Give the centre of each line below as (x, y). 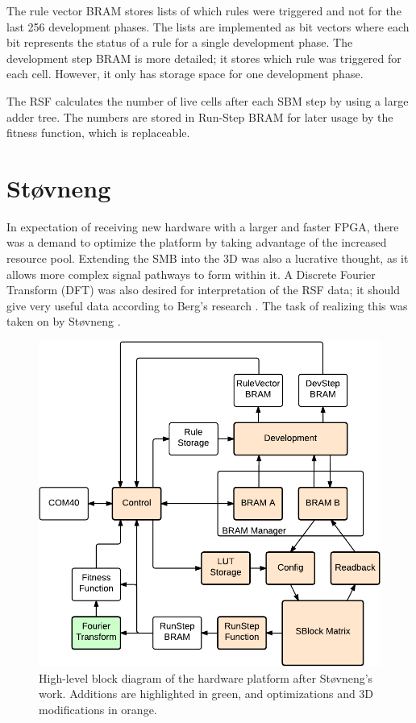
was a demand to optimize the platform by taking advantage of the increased (197, 242)
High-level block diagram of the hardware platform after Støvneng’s (206, 677)
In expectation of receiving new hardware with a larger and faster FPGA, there (203, 226)
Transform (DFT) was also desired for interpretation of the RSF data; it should (203, 290)
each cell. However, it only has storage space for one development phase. (185, 74)
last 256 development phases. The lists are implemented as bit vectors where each (208, 26)
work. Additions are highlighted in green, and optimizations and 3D (206, 694)
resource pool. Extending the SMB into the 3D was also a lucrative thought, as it (208, 258)
